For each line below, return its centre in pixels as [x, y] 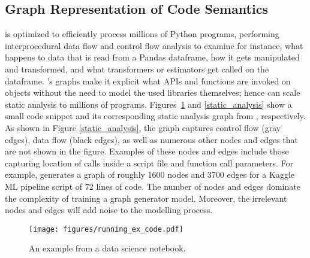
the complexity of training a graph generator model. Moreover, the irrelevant [146, 198]
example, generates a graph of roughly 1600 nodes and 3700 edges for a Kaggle [150, 174]
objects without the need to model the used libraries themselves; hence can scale [153, 92]
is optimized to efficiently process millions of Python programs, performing [142, 34]
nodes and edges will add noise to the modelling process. [109, 210]
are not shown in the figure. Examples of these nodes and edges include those [147, 151]
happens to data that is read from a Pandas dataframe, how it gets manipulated [152, 57]
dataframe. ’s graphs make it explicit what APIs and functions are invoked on [148, 81]
